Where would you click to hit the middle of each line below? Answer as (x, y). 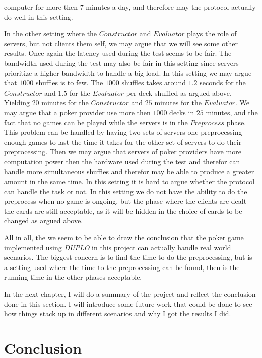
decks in (182, 112)
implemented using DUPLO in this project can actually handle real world (118, 247)
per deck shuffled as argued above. (179, 92)
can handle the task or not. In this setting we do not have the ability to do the (126, 191)
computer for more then (41, 7)
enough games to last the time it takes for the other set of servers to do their (123, 142)
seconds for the (223, 83)
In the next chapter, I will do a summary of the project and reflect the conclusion (130, 294)
